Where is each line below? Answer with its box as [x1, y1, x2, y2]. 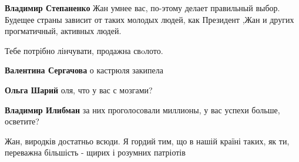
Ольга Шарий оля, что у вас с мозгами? [5, 83, 153, 96]
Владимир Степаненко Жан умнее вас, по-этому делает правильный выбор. [5, 2, 280, 14]
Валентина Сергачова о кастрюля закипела [5, 64, 163, 76]
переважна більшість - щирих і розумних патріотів [5, 146, 186, 158]
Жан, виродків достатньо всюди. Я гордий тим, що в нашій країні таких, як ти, [5, 134, 290, 147]
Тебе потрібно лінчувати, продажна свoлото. [5, 44, 163, 56]
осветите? [5, 115, 39, 127]
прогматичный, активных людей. [5, 25, 122, 37]
